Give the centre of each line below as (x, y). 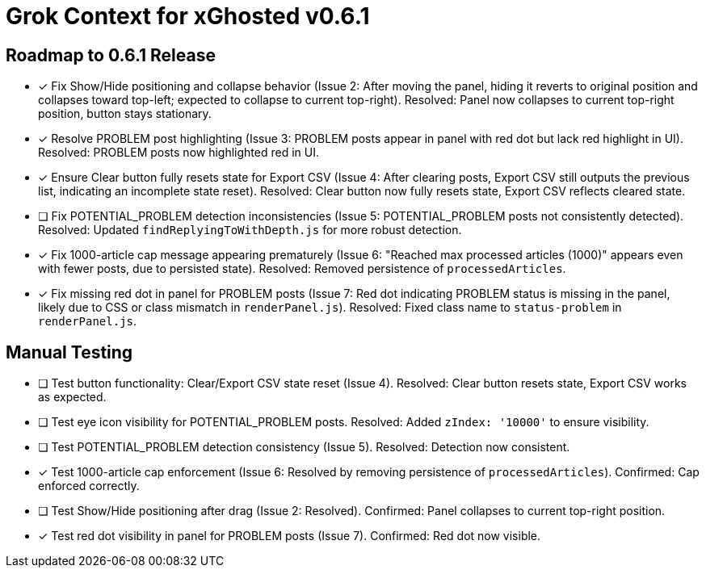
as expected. (72, 397)
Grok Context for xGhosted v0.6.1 (188, 16)
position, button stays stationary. (125, 114)
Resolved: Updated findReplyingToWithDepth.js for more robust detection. (250, 230)
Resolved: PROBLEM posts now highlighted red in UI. (179, 153)
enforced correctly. (89, 486)
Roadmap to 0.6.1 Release (111, 55)
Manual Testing (69, 352)
